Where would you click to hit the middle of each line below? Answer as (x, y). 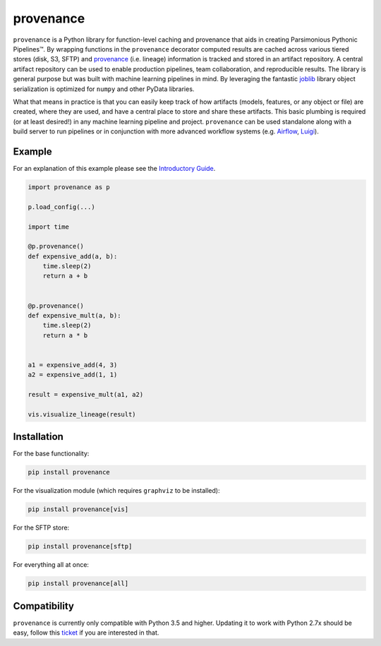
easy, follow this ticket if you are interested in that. (86, 633)
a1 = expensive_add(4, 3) (73, 365)
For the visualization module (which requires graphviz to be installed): (116, 491)
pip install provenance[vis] (78, 509)
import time (49, 227)
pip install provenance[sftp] (80, 546)
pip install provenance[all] (78, 584)
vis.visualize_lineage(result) (82, 414)
